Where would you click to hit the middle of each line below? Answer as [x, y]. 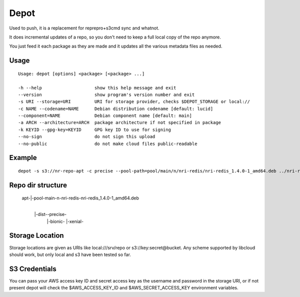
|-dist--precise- [50, 214]
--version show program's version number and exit [106, 94]
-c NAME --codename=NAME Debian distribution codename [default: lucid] [116, 108]
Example [23, 158]
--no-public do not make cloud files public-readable [108, 143]
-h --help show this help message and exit [97, 88]
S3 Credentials [33, 269]
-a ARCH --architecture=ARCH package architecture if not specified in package [120, 123]
